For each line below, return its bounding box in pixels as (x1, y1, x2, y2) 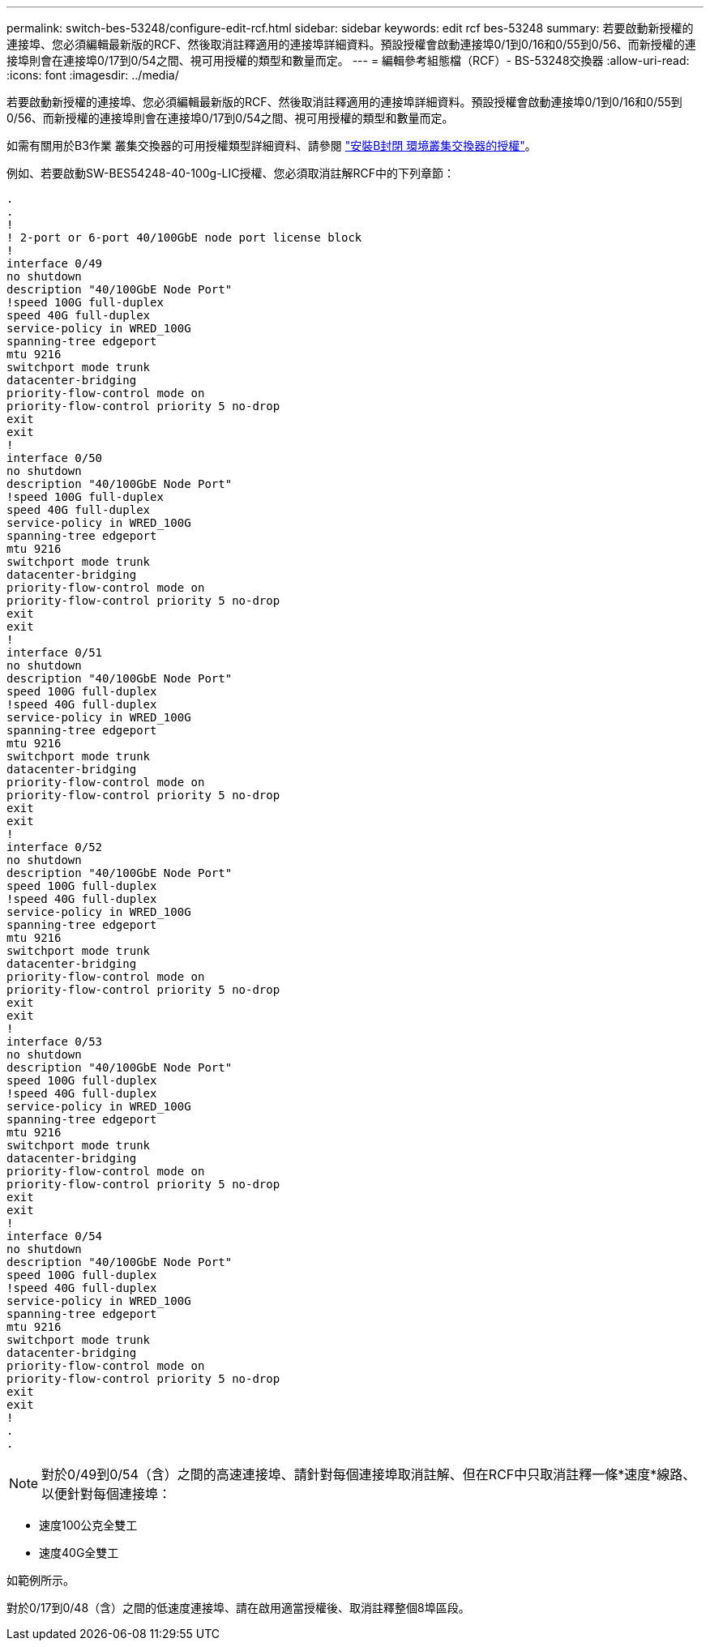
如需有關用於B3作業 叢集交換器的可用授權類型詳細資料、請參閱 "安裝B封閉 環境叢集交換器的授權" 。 (6, 139, 537, 152)
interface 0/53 (6, 1035, 103, 1048)
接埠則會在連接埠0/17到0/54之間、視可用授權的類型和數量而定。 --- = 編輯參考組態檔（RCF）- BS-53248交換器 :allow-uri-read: (6, 53, 690, 67)
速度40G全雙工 (39, 1546, 119, 1559)
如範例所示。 (6, 1573, 75, 1587)
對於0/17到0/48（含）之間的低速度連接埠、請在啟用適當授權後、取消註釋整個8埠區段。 (6, 1601, 470, 1615)
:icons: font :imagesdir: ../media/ (6, 68, 179, 82)
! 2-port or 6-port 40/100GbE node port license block (6, 231, 362, 244)
